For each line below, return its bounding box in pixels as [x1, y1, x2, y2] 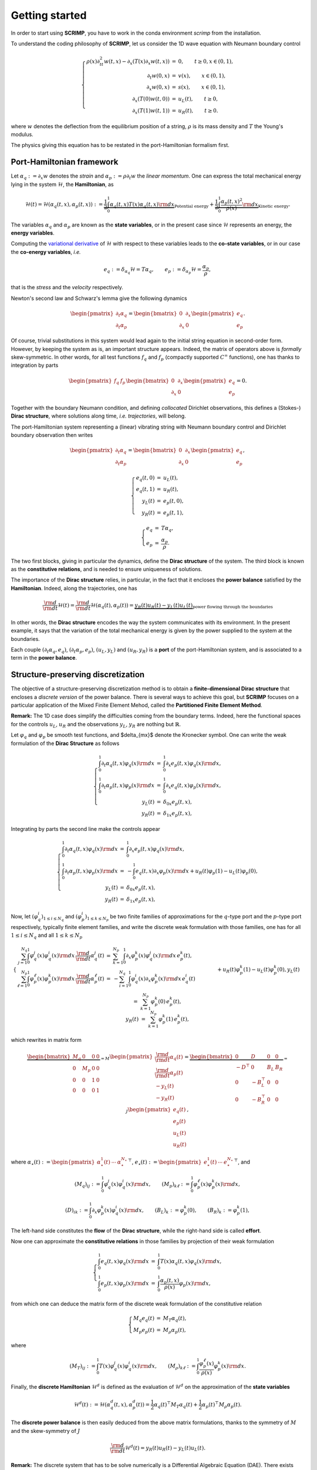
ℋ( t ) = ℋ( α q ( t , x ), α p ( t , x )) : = [25, 201, 103, 209]
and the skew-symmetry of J [11, 1427, 80, 1434]
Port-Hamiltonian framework [11, 157, 119, 167]
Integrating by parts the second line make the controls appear [11, 825, 161, 832]
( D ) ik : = [65, 1207, 89, 1215]
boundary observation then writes [11, 432, 93, 439]
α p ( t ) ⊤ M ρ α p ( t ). [201, 1400, 242, 1409]
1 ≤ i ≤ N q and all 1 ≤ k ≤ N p [11, 932, 83, 940]
